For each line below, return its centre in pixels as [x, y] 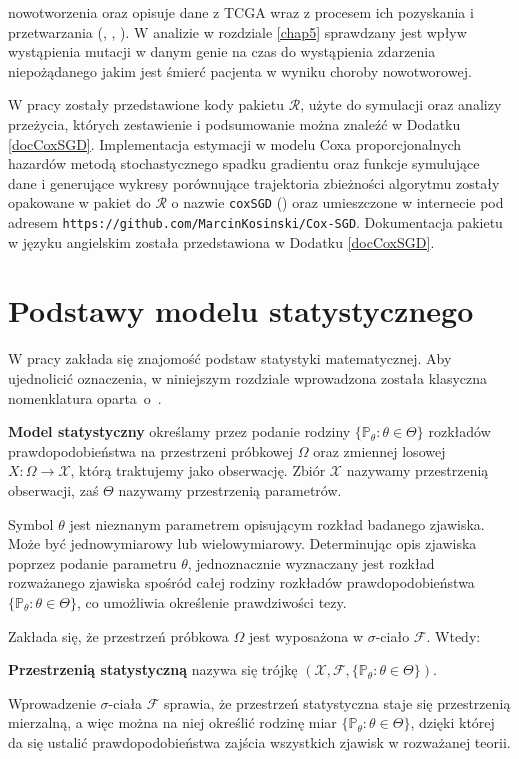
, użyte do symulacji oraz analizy [401, 104]
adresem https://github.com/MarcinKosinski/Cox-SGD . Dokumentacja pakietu [255, 222]
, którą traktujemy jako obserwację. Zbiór [198, 470]
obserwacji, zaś [53, 489]
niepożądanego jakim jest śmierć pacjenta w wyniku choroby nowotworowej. [240, 70]
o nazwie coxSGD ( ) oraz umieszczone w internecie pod [337, 202]
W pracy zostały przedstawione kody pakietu [146, 104]
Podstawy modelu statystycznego [241, 310]
